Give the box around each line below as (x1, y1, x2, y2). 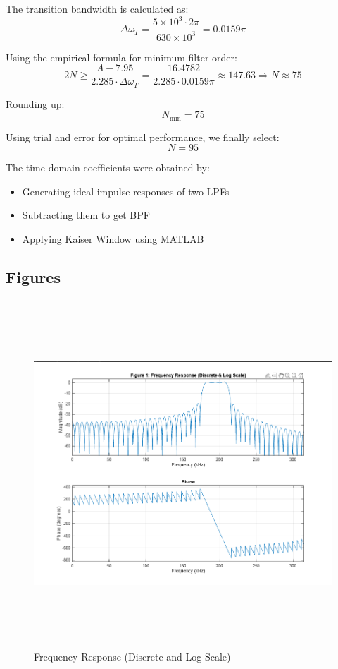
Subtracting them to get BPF (22, 207, 150, 222)
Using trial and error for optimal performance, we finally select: (6, 129, 280, 144)
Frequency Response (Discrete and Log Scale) (34, 649, 231, 663)
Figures (6, 266, 61, 288)
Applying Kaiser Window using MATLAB (22, 231, 204, 246)
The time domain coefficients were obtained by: (6, 160, 210, 175)
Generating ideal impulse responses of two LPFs (22, 183, 230, 198)
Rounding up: (6, 96, 65, 111)
